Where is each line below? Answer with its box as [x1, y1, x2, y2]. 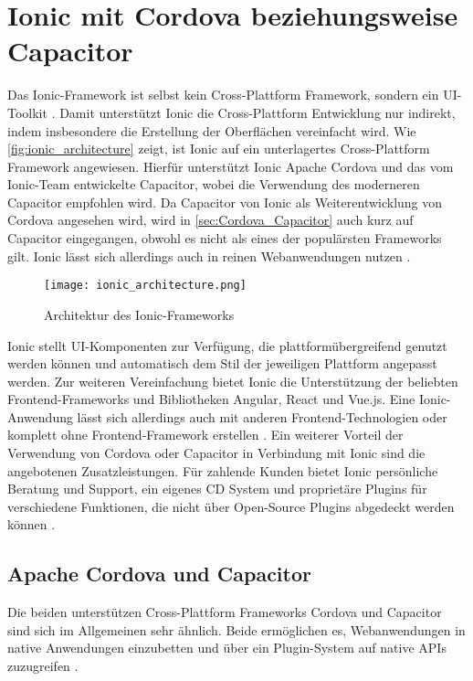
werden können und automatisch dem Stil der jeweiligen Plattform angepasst [7, 354, 437, 373]
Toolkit [7, 102, 47, 122]
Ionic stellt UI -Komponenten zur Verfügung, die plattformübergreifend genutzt [7, 335, 447, 355]
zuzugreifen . [7, 656, 79, 676]
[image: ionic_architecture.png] [44, 279, 247, 293]
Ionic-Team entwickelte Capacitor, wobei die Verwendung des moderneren [7, 175, 420, 194]
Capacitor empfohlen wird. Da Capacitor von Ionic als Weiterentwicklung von [7, 192, 443, 211]
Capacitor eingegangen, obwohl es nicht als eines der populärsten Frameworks [7, 229, 442, 248]
